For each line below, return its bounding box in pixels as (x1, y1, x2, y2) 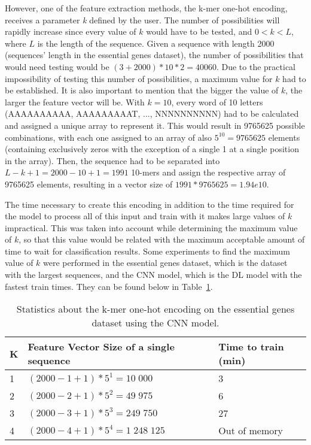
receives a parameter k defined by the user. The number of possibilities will (5, 13, 280, 26)
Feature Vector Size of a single (28, 340, 175, 354)
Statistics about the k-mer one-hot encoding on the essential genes (16, 302, 295, 316)
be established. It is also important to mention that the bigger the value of (5, 84, 279, 96)
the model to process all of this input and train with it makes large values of (5, 210, 285, 222)
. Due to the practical (216, 60, 295, 72)
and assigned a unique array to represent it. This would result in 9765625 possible (5, 119, 305, 131)
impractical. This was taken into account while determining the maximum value (5, 221, 298, 234)
